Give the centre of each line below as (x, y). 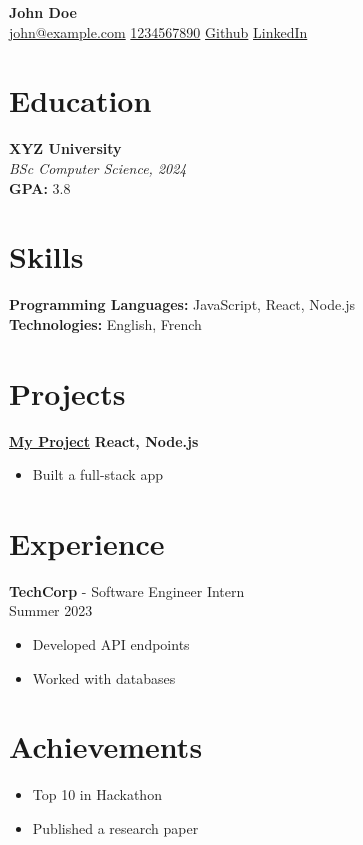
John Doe (43, 12)
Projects (67, 392)
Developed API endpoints (111, 644)
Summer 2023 (51, 610)
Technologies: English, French (105, 323)
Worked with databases (104, 677)
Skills (46, 256)
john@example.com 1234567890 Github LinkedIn (158, 31)
